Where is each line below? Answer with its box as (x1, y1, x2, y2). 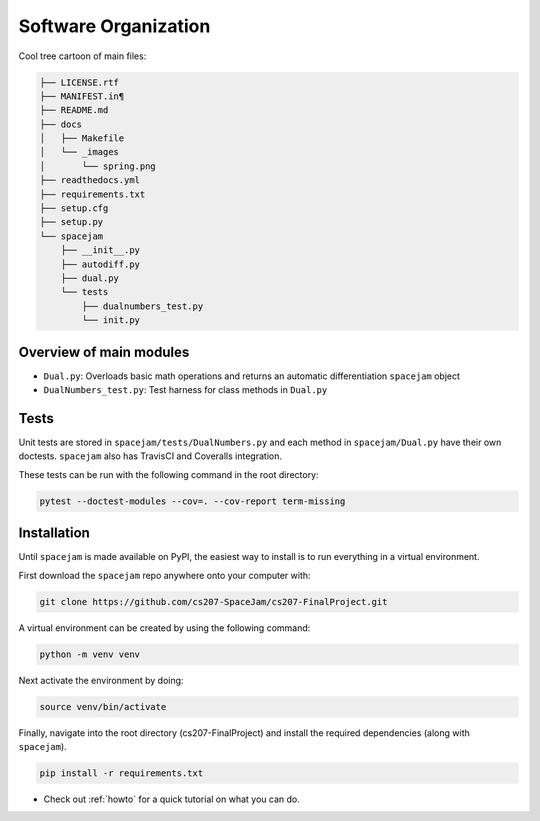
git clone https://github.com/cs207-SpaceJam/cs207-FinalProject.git (39, 596, 388, 607)
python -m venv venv (39, 648, 140, 660)
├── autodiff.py (60, 258, 140, 270)
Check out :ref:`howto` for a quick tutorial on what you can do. (43, 793, 300, 805)
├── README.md (39, 105, 109, 116)
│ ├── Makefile (39, 133, 125, 144)
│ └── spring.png (39, 160, 157, 172)
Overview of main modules (18, 343, 190, 360)
